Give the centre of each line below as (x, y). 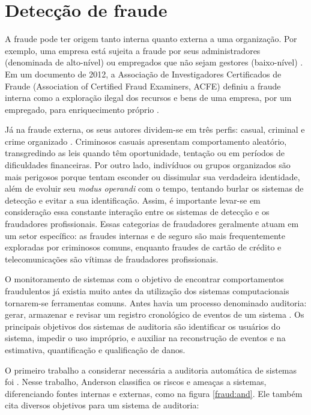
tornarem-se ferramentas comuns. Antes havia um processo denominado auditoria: (156, 302)
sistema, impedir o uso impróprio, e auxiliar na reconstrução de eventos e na (145, 338)
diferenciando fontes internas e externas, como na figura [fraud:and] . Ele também (154, 393)
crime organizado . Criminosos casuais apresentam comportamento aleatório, (146, 141)
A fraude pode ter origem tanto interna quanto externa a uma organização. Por (151, 39)
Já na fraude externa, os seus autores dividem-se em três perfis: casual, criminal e (155, 129)
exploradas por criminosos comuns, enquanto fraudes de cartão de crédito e (143, 247)
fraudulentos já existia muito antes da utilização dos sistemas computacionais (147, 291)
